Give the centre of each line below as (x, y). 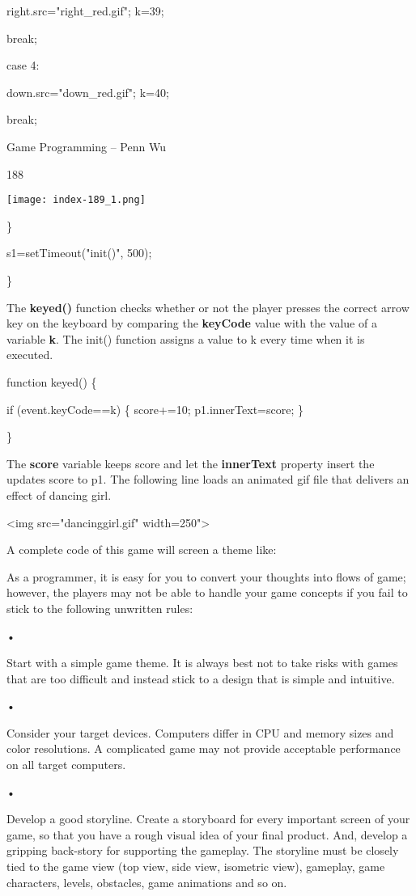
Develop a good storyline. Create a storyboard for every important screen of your (208, 819)
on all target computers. (66, 765)
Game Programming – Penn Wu (86, 146)
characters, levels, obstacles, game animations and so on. (147, 882)
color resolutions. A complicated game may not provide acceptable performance (204, 748)
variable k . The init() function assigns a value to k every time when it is (186, 338)
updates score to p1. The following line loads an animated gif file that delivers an (208, 479)
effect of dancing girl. (59, 494)
